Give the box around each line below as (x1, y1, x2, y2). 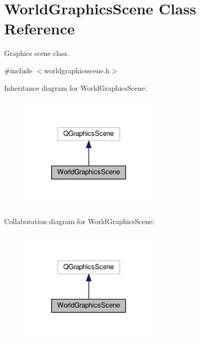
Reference (4, 18, 75, 39)
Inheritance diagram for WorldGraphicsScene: (4, 82, 147, 93)
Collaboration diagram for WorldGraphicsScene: (4, 215, 155, 226)
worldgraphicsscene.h (44, 65, 110, 75)
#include (4, 65, 33, 75)
